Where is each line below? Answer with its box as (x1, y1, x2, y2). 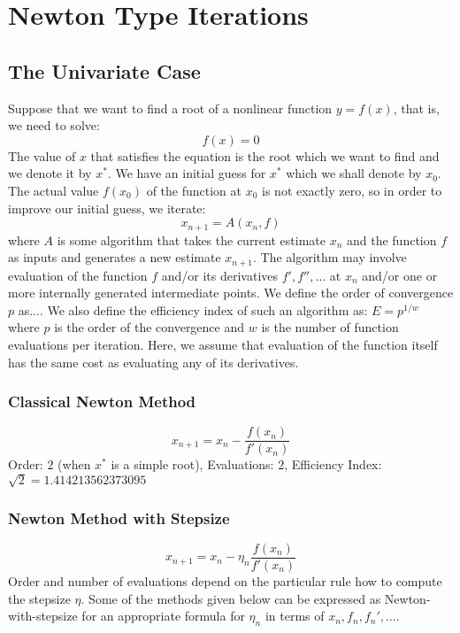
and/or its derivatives (161, 266, 279, 284)
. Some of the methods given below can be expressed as (80, 589, 381, 607)
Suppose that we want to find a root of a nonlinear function (8, 98, 333, 117)
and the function (346, 230, 437, 249)
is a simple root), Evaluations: (111, 455, 274, 474)
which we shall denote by (286, 164, 422, 182)
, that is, (393, 98, 440, 117)
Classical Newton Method (8, 390, 196, 413)
